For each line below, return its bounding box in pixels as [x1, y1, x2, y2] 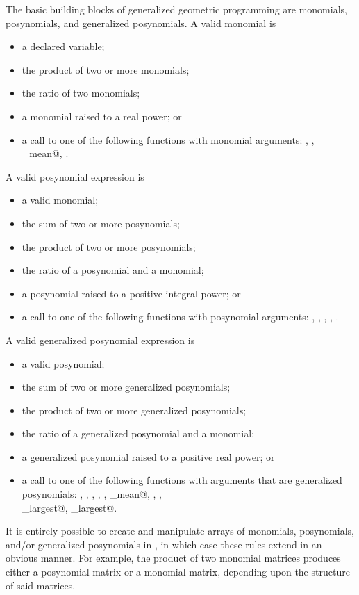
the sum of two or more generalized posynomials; [22, 380, 231, 394]
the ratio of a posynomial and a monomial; [22, 263, 204, 277]
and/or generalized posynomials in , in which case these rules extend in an [6, 537, 322, 551]
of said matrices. [6, 578, 76, 592]
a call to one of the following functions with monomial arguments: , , [22, 132, 315, 147]
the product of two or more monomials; [22, 62, 190, 76]
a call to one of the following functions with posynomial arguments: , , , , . [22, 309, 339, 324]
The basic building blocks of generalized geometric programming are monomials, [6, 2, 347, 16]
